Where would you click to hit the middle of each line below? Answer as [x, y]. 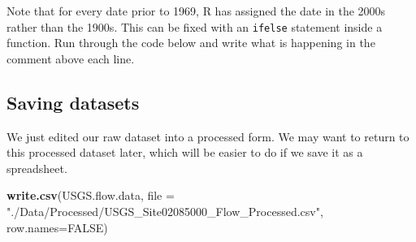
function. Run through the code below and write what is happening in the [191, 43]
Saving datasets [73, 102]
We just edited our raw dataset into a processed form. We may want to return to [208, 136]
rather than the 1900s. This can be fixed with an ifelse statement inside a [195, 26]
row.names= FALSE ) [57, 227]
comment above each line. [71, 58]
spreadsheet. [37, 168]
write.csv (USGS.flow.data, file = [91, 195]
